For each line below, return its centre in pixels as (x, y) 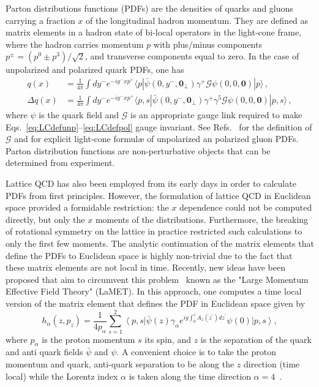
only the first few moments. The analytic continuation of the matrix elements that (160, 243)
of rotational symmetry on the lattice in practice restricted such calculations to (154, 231)
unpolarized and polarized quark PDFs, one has (95, 70)
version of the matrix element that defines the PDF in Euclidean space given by (156, 303)
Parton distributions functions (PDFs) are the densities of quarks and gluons (149, 8)
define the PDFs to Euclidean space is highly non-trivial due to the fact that (149, 255)
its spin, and (168, 339)
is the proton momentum (88, 339)
